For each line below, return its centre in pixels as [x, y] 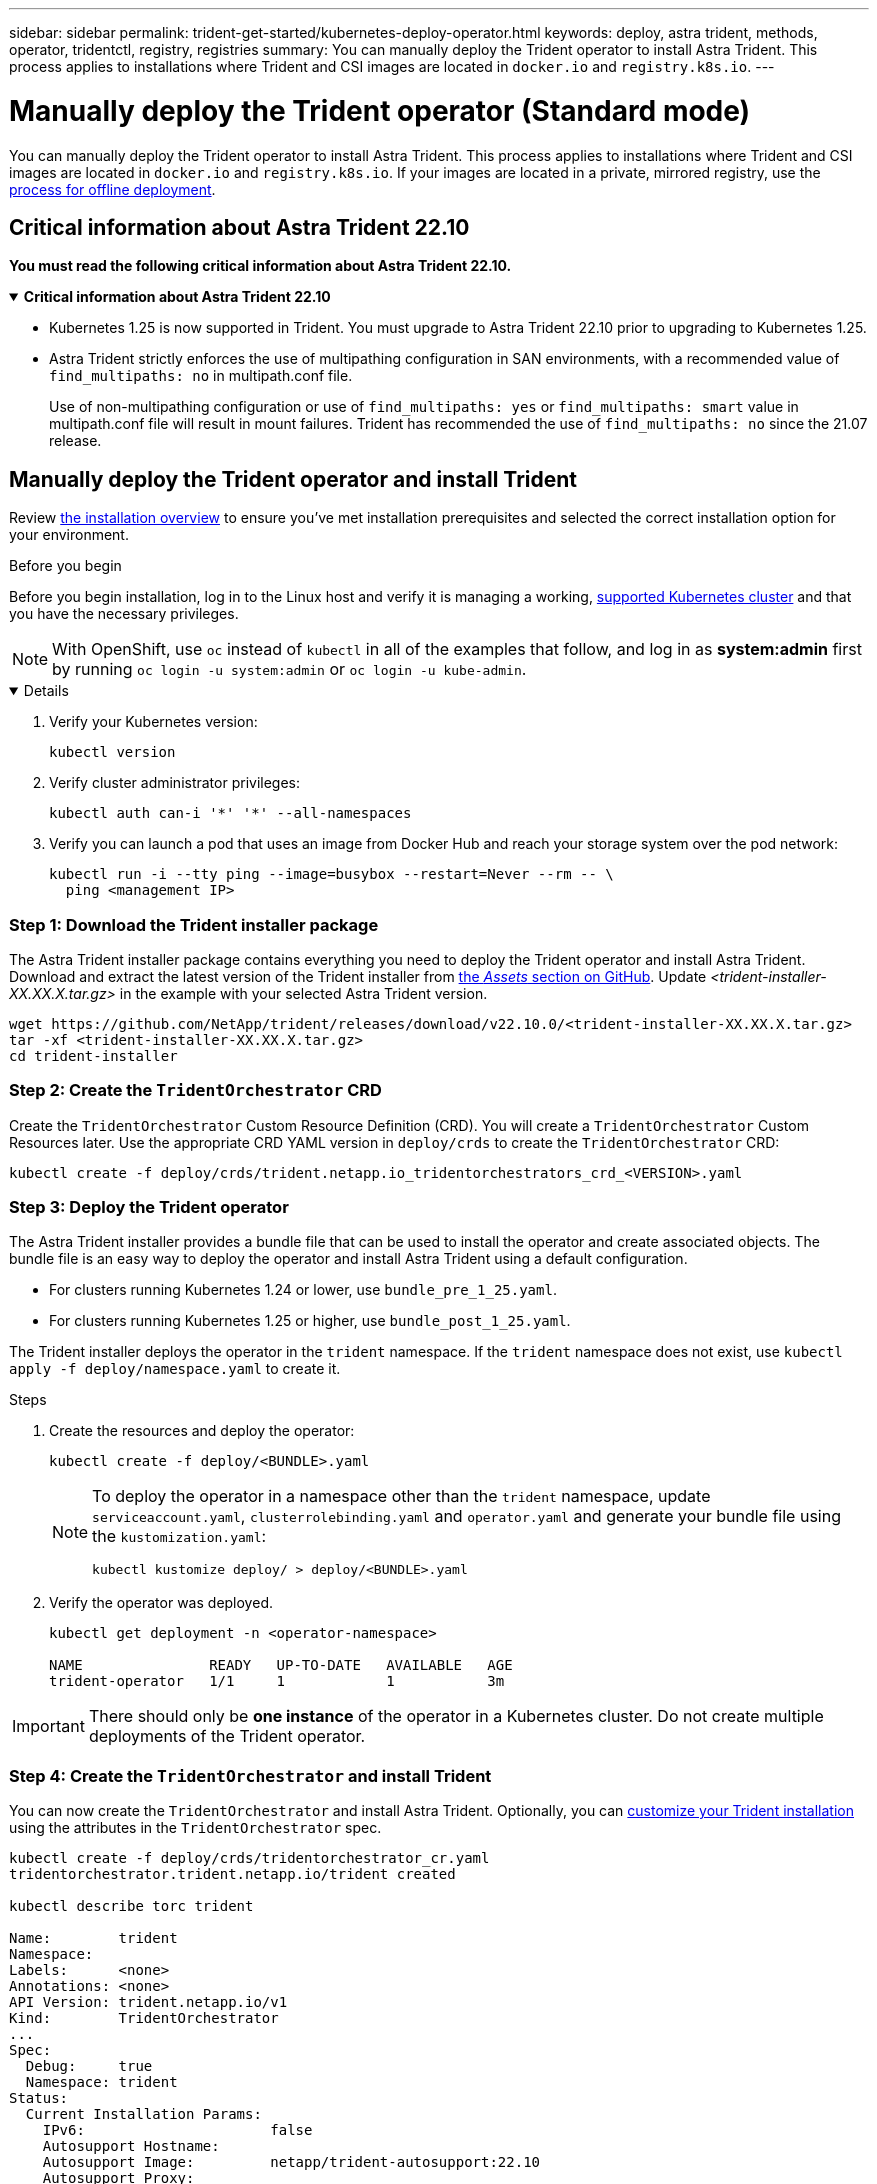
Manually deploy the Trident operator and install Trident [293, 479]
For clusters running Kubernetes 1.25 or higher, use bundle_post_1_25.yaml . [310, 1321]
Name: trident [93, 1938]
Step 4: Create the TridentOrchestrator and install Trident [250, 1775]
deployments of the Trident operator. [227, 1736]
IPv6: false [177, 2130]
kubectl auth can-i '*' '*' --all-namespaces [230, 813]
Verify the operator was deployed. [161, 1603]
